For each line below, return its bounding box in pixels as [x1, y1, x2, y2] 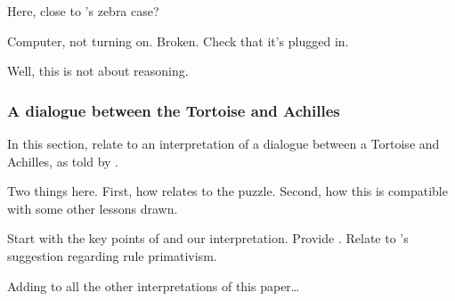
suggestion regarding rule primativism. [7, 246, 217, 264]
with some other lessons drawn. [7, 199, 178, 217]
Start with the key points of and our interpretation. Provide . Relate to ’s [7, 229, 409, 248]
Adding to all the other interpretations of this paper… [7, 276, 300, 295]
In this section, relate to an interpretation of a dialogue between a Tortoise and [7, 134, 440, 152]
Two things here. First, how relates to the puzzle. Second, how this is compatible [7, 182, 448, 200]
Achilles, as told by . [7, 151, 118, 170]
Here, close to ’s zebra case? [7, 2, 159, 20]
